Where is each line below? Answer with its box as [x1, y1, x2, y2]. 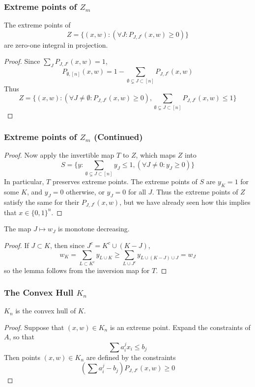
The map [4, 223, 31, 234]
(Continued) [93, 131, 143, 143]
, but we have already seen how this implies [119, 196, 251, 207]
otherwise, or [66, 187, 105, 197]
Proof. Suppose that [4, 322, 64, 332]
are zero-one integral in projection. [4, 39, 108, 50]
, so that [9, 332, 34, 342]
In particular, [4, 176, 44, 187]
